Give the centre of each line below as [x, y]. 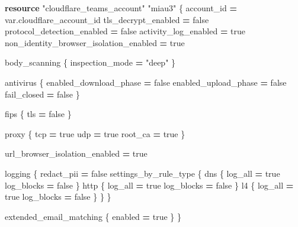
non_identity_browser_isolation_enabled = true [95, 42]
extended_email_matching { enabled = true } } [93, 216]
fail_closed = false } [42, 94]
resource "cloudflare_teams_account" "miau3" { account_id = [121, 8]
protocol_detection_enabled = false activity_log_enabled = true [125, 31]
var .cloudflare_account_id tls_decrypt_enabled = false [107, 19]
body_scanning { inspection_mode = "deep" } [90, 62]
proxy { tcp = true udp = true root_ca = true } [95, 133]
